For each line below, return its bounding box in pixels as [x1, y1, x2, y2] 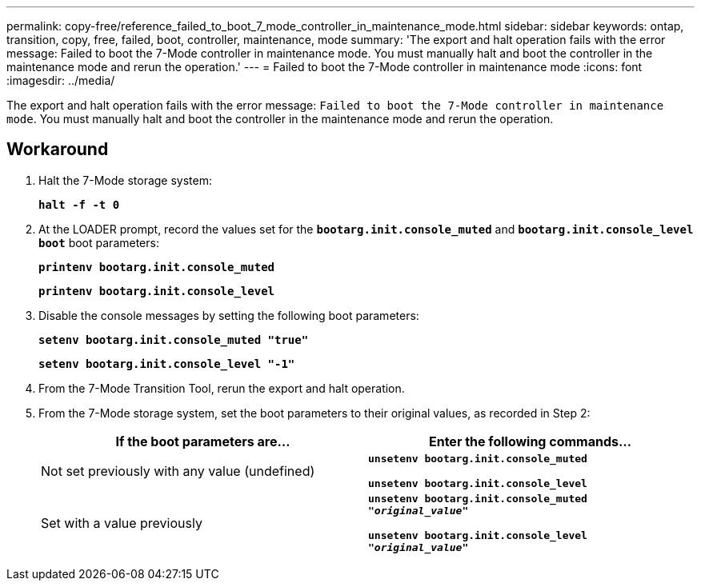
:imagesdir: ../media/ [6, 74, 115, 87]
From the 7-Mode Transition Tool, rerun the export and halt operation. [38, 381, 405, 395]
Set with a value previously [41, 514, 202, 531]
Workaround [6, 139, 109, 160]
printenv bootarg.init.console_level [38, 284, 275, 297]
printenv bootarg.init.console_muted [38, 260, 275, 274]
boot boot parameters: [38, 235, 159, 250]
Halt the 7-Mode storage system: [38, 173, 213, 187]
